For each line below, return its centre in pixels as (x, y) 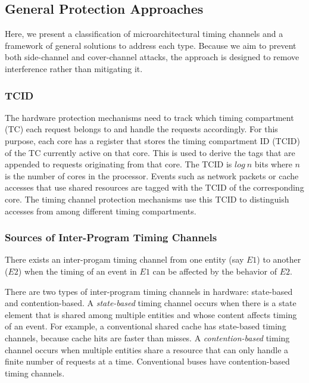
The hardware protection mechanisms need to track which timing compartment (149, 117)
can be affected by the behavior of (215, 271)
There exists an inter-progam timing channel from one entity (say (124, 259)
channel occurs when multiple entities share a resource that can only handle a (147, 349)
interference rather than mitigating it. (74, 68)
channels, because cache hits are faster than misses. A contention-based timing (147, 337)
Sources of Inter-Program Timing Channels (111, 237)
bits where (273, 164)
